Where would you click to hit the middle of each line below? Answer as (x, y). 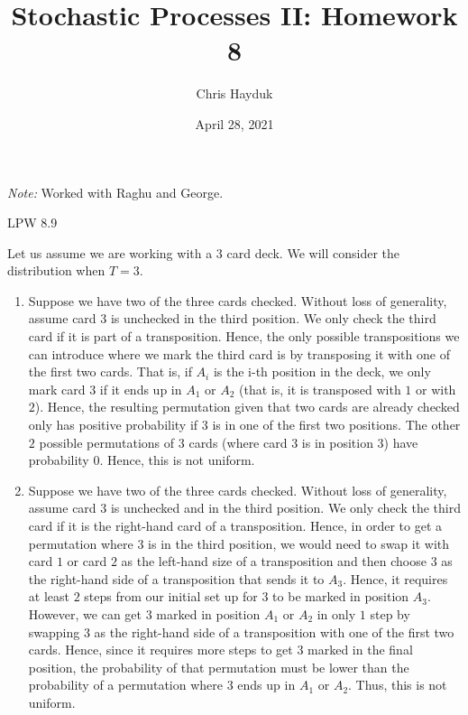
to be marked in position (341, 596)
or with (436, 389)
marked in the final (360, 650)
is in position (337, 442)
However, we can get (85, 613)
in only (336, 613)
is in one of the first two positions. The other (336, 425)
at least (49, 596)
